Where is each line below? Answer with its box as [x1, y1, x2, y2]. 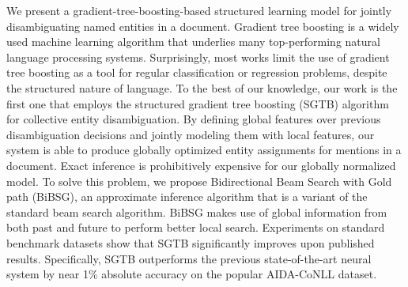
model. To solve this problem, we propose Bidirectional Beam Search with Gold [6, 172, 392, 189]
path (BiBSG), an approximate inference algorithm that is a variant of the [6, 188, 368, 205]
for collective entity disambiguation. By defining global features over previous [6, 111, 381, 127]
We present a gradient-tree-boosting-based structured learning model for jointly [6, 2, 392, 18]
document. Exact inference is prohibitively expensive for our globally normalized [6, 157, 396, 173]
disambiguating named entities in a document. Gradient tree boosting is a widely [6, 17, 399, 34]
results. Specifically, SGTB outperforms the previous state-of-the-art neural [6, 250, 372, 266]
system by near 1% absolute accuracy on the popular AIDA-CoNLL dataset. [6, 266, 377, 282]
